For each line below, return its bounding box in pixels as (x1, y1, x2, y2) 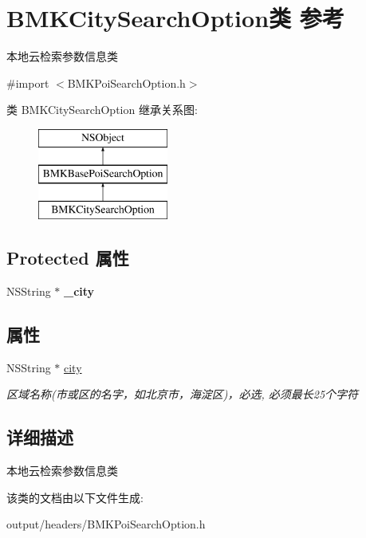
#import (6, 74, 49, 91)
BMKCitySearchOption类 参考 (6, 2, 344, 34)
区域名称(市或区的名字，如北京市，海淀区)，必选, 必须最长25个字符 (6, 386, 359, 403)
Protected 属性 (6, 245, 129, 270)
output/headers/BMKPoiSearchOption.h (6, 516, 206, 532)
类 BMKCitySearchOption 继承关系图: (6, 101, 198, 118)
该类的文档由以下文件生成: (6, 489, 144, 505)
